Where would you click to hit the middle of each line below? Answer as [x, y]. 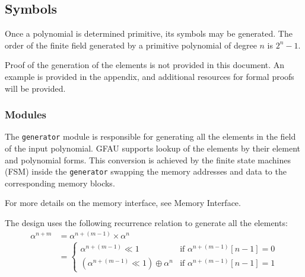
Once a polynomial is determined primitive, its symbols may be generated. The [149, 33]
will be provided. [35, 88]
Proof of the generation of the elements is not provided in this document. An [145, 65]
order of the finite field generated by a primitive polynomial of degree [131, 45]
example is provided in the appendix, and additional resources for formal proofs [150, 76]
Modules [26, 115]
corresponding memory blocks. [60, 183]
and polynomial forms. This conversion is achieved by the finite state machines [148, 160]
